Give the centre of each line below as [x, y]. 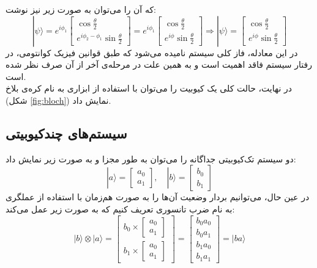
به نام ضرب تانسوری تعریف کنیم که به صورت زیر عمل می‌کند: [120, 208]
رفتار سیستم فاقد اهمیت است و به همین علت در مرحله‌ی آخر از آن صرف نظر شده [159, 64]
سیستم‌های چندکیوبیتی [66, 133]
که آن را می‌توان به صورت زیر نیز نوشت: [81, 9]
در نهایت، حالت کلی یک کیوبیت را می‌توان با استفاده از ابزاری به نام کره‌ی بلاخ [149, 88]
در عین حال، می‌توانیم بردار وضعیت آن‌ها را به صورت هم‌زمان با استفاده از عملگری [158, 197]
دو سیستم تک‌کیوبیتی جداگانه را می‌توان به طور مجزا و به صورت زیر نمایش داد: [151, 158]
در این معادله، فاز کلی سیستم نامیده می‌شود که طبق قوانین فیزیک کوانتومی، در [152, 52]
